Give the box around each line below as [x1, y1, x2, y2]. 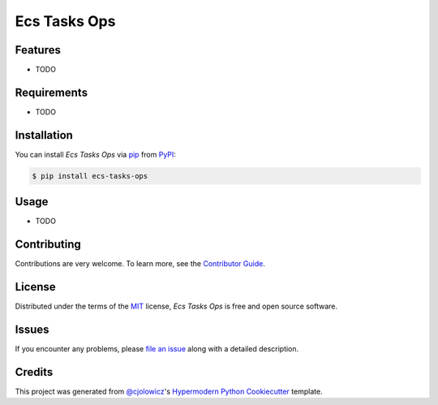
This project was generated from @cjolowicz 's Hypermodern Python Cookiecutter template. [15, 386, 324, 396]
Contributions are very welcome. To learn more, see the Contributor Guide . [15, 259, 265, 269]
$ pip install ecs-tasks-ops [32, 171, 148, 180]
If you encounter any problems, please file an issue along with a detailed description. [15, 344, 299, 354]
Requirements [15, 85, 88, 99]
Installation [15, 128, 73, 142]
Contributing [15, 238, 81, 252]
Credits [15, 365, 54, 379]
